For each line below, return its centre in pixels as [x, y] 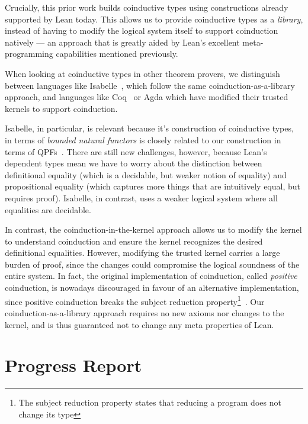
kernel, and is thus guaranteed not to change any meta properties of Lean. [139, 324]
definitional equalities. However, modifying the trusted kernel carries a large [142, 253]
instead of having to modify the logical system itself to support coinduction [142, 30]
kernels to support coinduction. [61, 108]
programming [29, 54]
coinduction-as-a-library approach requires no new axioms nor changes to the [145, 312]
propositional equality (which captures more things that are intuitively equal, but [153, 186]
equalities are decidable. [48, 209]
